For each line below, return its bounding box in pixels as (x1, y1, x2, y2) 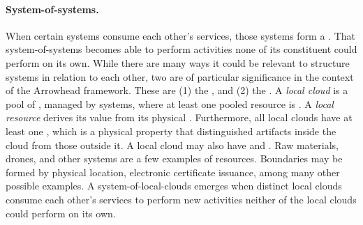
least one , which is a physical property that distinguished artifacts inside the (6, 123, 336, 138)
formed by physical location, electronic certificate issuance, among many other (6, 164, 340, 179)
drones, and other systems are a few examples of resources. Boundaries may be (6, 151, 343, 166)
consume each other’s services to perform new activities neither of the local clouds (6, 192, 357, 206)
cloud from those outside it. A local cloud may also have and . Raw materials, (6, 137, 339, 152)
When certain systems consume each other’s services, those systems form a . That (6, 28, 356, 42)
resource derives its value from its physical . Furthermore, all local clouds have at (6, 110, 353, 125)
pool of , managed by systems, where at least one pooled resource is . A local (6, 96, 334, 111)
